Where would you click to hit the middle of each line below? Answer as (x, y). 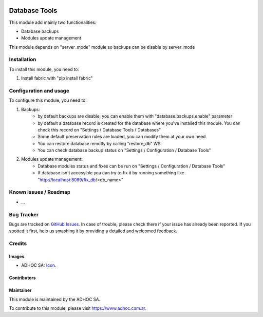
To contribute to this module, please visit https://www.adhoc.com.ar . (78, 308)
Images (17, 256)
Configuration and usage (39, 91)
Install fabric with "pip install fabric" (57, 78)
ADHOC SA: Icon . (39, 265)
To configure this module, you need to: (48, 100)
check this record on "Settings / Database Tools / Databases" (99, 130)
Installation (23, 59)
